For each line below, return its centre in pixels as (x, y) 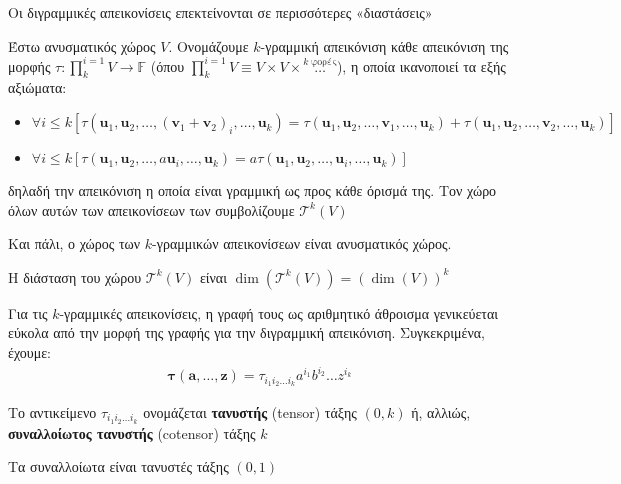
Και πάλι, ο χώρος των (74, 243)
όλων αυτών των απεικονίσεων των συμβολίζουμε (151, 209)
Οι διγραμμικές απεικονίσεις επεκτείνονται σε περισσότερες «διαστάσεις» (220, 12)
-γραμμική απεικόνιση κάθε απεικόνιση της (384, 45)
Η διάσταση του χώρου (75, 276)
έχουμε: (29, 352)
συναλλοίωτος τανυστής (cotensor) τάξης (132, 432)
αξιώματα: (37, 87)
